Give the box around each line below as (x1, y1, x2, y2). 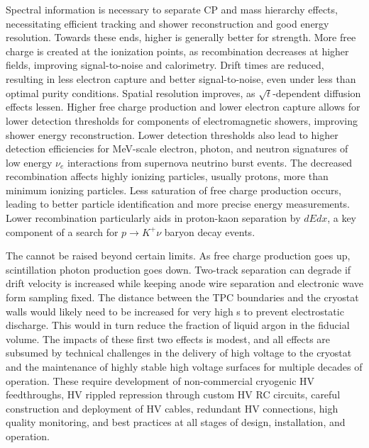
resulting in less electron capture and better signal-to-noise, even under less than (6, 71, 356, 86)
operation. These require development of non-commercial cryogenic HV (6, 373, 315, 388)
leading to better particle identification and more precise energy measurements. (6, 196, 351, 211)
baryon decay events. (164, 224, 255, 239)
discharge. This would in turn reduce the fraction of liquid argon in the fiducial (6, 318, 350, 332)
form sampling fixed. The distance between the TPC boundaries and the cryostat (6, 290, 359, 305)
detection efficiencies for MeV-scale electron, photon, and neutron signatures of (6, 141, 348, 156)
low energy (6, 155, 53, 169)
